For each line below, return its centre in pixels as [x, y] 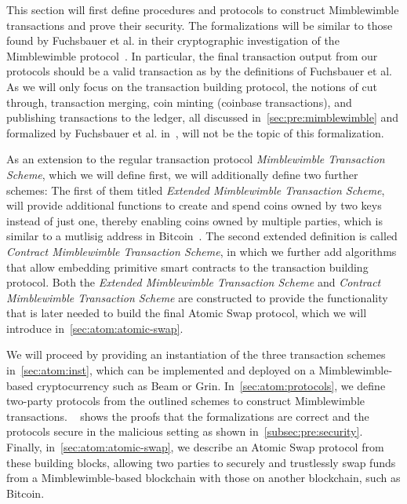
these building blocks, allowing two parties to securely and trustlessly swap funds [201, 462]
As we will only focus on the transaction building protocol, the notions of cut [192, 86]
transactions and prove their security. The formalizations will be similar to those [200, 25]
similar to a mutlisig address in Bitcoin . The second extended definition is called [202, 236]
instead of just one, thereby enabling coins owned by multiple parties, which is [194, 220]
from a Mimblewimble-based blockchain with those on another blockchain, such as [203, 478]
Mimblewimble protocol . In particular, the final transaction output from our [192, 55]
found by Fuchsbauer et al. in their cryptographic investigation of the [173, 40]
